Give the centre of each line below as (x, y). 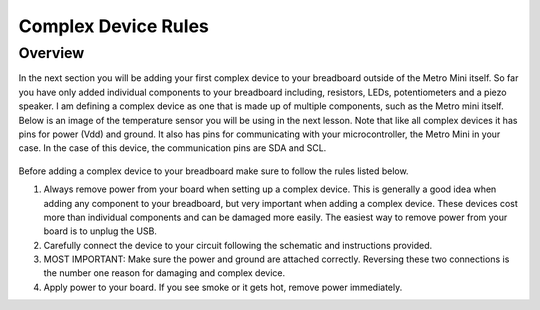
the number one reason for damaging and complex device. (164, 273)
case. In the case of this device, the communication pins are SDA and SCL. (172, 148)
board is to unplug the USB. (100, 231)
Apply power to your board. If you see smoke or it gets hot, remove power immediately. (223, 287)
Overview (51, 53)
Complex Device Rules (113, 26)
